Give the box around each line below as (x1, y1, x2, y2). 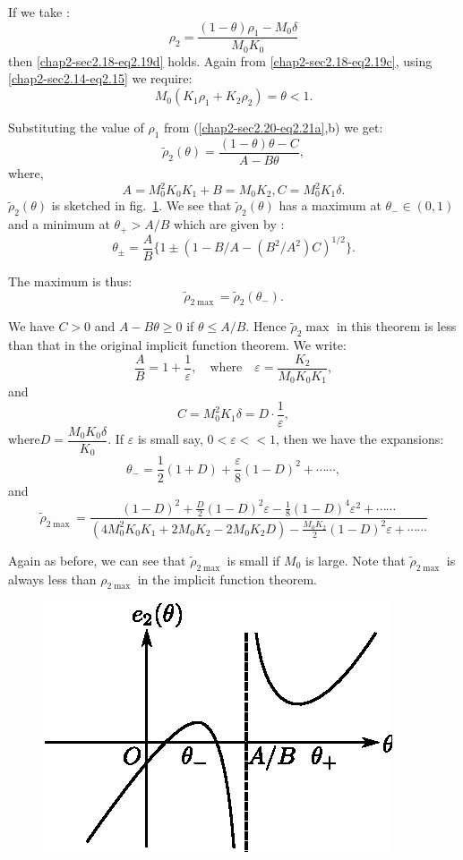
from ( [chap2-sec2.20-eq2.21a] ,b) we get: (164, 118, 383, 137)
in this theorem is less (336, 317, 457, 336)
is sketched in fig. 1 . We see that (51, 196, 232, 215)
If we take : (8, 3, 70, 21)
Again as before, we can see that (8, 550, 186, 569)
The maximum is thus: (8, 271, 133, 290)
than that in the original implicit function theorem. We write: (8, 336, 347, 354)
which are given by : (174, 215, 285, 234)
